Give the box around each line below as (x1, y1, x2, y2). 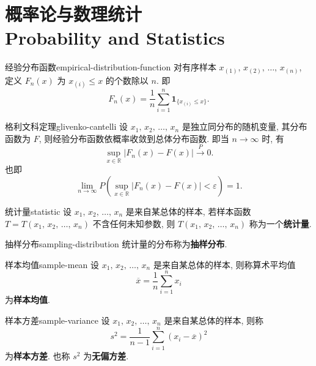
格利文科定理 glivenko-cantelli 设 (5, 120, 128, 133)
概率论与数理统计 (5, 1, 142, 26)
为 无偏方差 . (83, 349, 129, 362)
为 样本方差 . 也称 (5, 349, 70, 362)
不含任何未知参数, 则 (92, 217, 175, 230)
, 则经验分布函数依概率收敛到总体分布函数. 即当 (39, 132, 229, 144)
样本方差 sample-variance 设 (5, 314, 110, 327)
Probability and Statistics (5, 25, 225, 50)
